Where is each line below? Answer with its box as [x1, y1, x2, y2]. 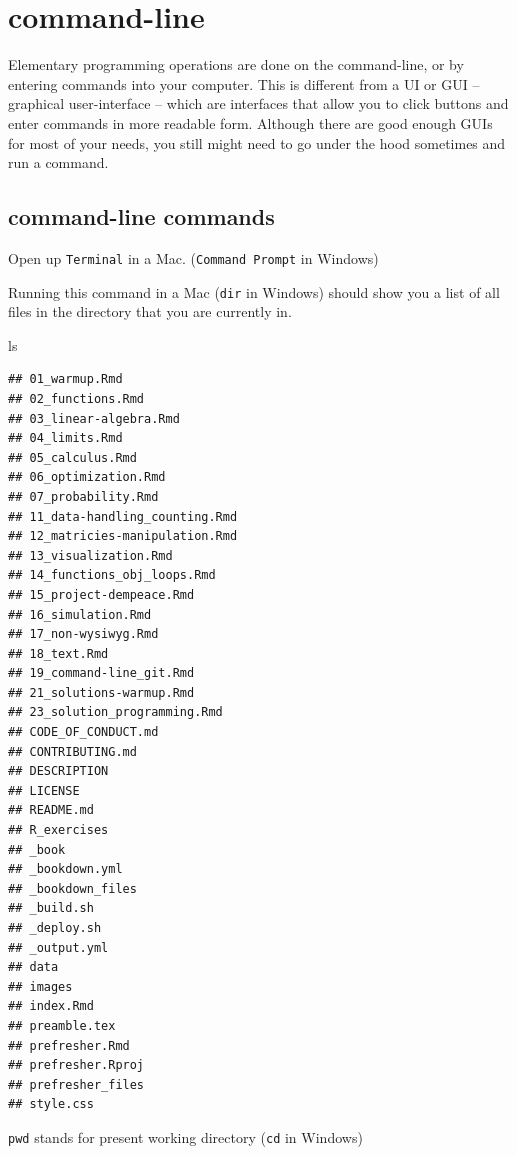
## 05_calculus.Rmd [8, 450, 137, 465]
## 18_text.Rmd [8, 646, 109, 661]
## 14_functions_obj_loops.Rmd [8, 568, 216, 583]
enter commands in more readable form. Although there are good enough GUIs [8, 112, 493, 133]
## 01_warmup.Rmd [8, 372, 123, 387]
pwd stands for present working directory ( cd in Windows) [8, 1126, 363, 1147]
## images [8, 979, 73, 994]
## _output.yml [8, 940, 109, 955]
